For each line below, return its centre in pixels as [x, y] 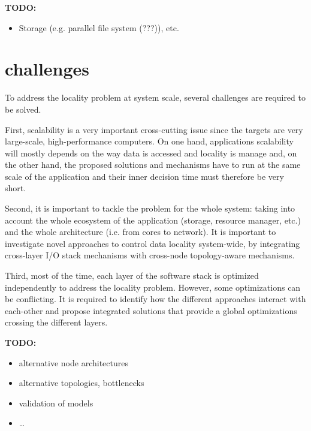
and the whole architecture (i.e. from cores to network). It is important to [141, 232]
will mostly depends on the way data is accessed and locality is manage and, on [151, 153]
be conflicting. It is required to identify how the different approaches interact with [155, 299]
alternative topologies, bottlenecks [81, 383]
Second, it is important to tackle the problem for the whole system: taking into [150, 208]
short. [16, 188]
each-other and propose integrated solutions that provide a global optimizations [151, 310]
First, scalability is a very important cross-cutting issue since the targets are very [154, 129]
